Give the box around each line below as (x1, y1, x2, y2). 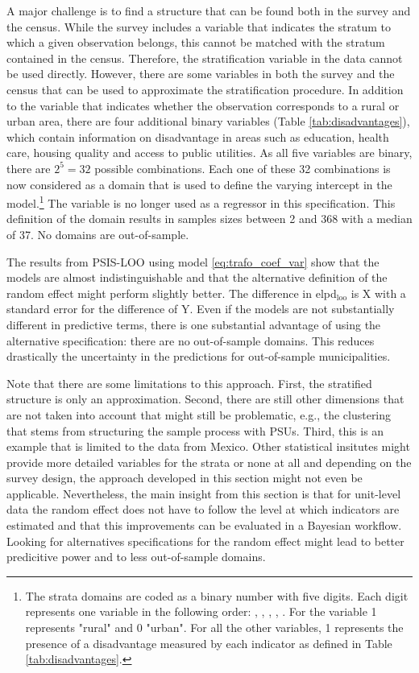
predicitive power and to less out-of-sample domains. (6, 548, 266, 565)
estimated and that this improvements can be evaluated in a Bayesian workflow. (6, 517, 402, 534)
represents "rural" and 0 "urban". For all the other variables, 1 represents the (25, 619, 404, 636)
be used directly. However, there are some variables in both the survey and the (6, 65, 395, 82)
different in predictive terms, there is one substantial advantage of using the (6, 316, 381, 332)
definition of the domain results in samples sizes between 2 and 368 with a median (6, 210, 413, 227)
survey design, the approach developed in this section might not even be (6, 469, 363, 486)
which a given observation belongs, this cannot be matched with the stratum (6, 34, 385, 51)
